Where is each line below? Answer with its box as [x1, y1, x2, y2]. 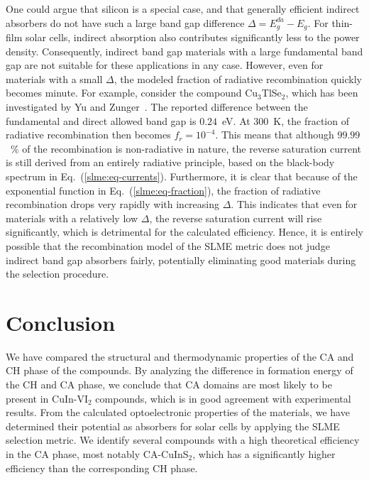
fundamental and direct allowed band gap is [6, 113, 197, 128]
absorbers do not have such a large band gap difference [6, 15, 245, 30]
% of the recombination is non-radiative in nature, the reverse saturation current [10, 141, 362, 156]
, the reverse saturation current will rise [149, 210, 322, 225]
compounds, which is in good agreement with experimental [95, 391, 351, 405]
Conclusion [6, 307, 116, 337]
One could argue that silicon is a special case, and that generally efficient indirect [6, 1, 360, 16]
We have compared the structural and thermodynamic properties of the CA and [6, 349, 354, 364]
